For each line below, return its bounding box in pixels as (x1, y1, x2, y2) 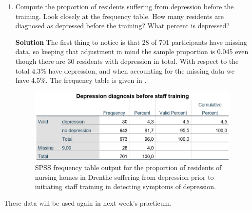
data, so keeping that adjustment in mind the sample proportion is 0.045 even (15, 46, 249, 57)
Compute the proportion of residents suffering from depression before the (15, 1, 234, 11)
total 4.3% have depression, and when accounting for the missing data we (15, 65, 234, 76)
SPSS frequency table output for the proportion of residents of (35, 162, 222, 173)
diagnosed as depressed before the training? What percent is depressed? (15, 20, 230, 31)
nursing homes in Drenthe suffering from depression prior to (35, 172, 214, 182)
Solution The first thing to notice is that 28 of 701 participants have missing (15, 37, 247, 47)
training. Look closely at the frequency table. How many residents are (15, 11, 224, 21)
